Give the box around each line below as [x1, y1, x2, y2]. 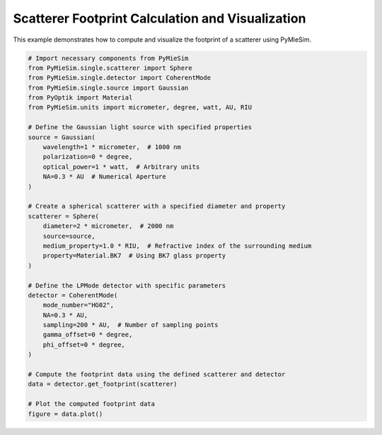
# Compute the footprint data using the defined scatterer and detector [28, 371, 286, 379]
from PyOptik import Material [28, 94, 133, 102]
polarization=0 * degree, [42, 153, 133, 161]
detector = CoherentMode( [28, 291, 118, 299]
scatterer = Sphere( [28, 212, 99, 220]
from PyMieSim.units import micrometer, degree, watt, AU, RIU [28, 103, 253, 112]
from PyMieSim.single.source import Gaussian [28, 83, 189, 92]
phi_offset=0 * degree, [42, 340, 125, 349]
